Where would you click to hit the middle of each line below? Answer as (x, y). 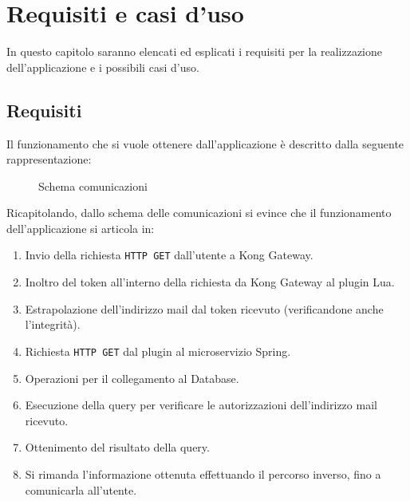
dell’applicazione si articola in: (81, 228)
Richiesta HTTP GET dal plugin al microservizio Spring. (158, 351)
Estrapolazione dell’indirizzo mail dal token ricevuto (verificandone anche (204, 308)
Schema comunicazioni (93, 185)
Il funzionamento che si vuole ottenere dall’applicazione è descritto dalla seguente (205, 143)
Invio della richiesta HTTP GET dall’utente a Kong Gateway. (169, 255)
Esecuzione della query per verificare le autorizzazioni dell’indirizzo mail (201, 405)
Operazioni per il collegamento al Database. (132, 378)
